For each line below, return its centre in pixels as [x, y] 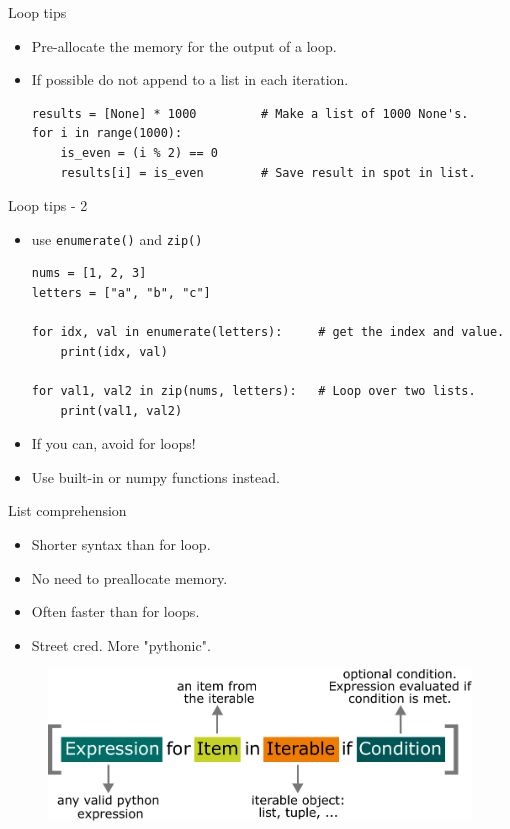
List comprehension [67, 510]
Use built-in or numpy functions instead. [155, 476]
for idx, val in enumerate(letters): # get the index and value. [268, 332]
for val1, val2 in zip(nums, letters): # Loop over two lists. [253, 390]
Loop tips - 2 [48, 205]
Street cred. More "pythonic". [121, 644]
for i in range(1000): [107, 133]
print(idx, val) [114, 351]
